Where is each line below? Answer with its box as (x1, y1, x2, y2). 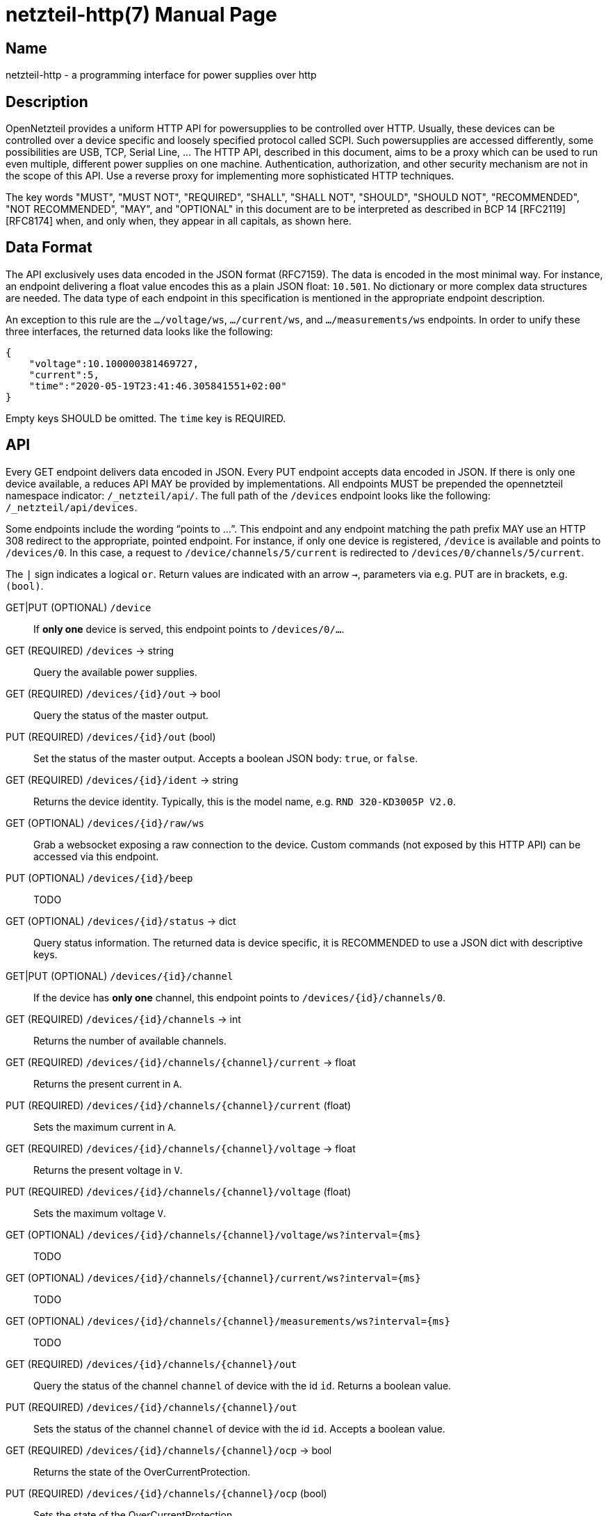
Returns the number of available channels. (33, 1034, 227, 1047)
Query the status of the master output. (33, 709, 208, 721)
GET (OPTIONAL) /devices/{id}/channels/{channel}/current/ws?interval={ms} (6, 1271, 421, 1284)
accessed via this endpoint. (33, 850, 159, 862)
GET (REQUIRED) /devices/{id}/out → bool (6, 687, 221, 700)
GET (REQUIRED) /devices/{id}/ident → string (6, 773, 238, 786)
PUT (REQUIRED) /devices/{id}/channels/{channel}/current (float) (6, 1099, 352, 1111)
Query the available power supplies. (33, 666, 197, 678)
